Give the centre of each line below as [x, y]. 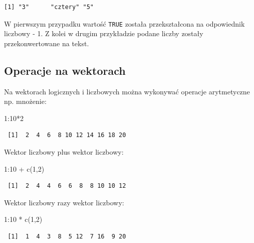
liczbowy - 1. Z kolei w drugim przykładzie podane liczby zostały [104, 33]
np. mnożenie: [25, 101]
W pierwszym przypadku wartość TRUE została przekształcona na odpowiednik [124, 23]
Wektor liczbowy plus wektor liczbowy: [64, 152]
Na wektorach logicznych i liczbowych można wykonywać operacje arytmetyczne [127, 91]
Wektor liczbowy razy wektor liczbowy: [64, 202]
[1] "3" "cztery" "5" [49, 7]
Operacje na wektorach [65, 70]
